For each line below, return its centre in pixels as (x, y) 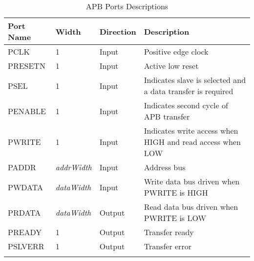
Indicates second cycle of (186, 105)
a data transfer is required (189, 91)
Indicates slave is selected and (195, 80)
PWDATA (26, 187)
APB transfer (167, 116)
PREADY (25, 232)
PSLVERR (26, 246)
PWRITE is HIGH (176, 192)
